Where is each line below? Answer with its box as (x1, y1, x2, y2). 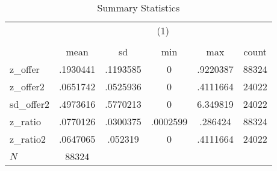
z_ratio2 (10, 132, 46, 146)
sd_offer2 (10, 97, 49, 111)
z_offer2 (10, 79, 45, 93)
